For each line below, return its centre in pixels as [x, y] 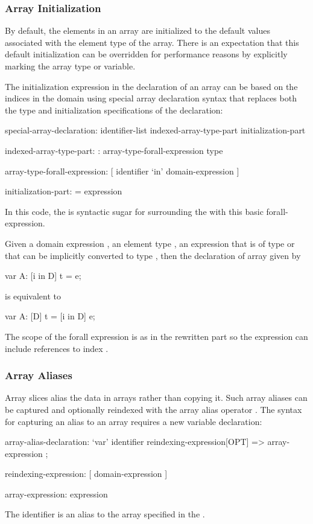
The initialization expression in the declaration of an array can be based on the [151, 86]
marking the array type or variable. [70, 66]
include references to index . [57, 348]
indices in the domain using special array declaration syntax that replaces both [151, 98]
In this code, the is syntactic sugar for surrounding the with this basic [134, 211]
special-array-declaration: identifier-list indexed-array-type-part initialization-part [155, 130]
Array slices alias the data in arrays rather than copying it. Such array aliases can [156, 398]
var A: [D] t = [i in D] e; [50, 316]
